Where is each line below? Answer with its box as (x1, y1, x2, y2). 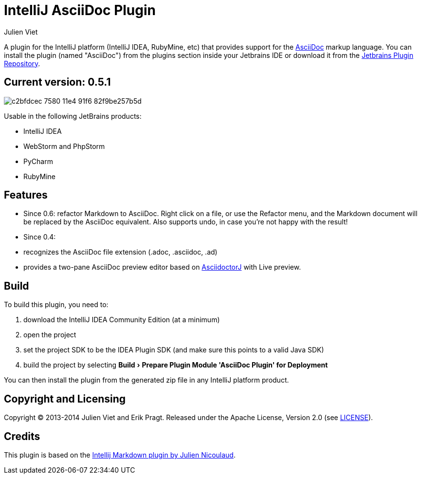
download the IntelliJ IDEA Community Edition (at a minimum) (23, 315, 220, 324)
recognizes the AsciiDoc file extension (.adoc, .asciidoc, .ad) (23, 248, 218, 257)
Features (4, 189, 48, 202)
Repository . (4, 59, 40, 68)
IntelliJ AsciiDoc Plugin (4, 2, 156, 18)
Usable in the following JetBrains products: (4, 111, 142, 120)
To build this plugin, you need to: (4, 300, 109, 309)
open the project (23, 331, 76, 339)
